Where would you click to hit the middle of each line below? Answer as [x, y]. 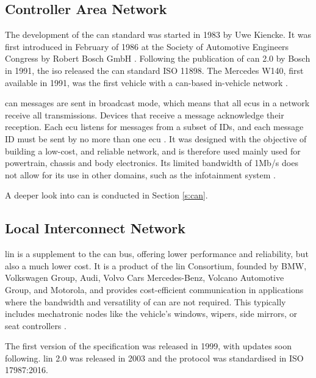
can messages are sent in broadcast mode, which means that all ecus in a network [157, 103]
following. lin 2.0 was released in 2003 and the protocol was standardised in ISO [154, 358]
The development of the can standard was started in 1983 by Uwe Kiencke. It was [158, 35]
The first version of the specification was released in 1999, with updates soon [149, 346]
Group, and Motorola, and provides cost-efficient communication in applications [154, 289]
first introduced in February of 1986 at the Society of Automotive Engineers [147, 46]
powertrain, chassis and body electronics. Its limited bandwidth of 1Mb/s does [152, 163]
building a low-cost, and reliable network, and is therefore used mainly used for [153, 151]
